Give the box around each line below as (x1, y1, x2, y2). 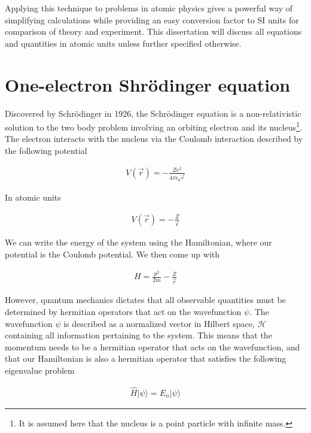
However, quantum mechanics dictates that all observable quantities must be (5, 293, 286, 306)
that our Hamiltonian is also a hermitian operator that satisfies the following (5, 352, 286, 365)
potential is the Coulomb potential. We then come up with (5, 248, 220, 260)
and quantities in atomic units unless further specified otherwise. (5, 37, 242, 49)
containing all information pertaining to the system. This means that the (5, 329, 272, 341)
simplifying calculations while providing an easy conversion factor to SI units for (5, 13, 299, 26)
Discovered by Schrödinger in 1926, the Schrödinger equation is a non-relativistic (5, 107, 301, 119)
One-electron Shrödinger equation (5, 72, 291, 96)
